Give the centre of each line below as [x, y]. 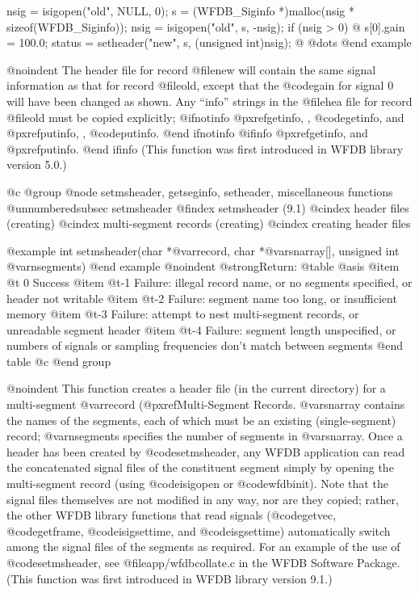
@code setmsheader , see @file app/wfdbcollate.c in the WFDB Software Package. [203, 562]
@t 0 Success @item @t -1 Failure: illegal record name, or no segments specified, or [209, 282]
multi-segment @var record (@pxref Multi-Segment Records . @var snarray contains [206, 404]
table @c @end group [59, 361]
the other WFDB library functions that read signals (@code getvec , [172, 515]
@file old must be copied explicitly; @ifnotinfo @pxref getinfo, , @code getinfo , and [205, 117]
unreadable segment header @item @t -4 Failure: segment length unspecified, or [201, 329]
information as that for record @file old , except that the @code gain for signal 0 [200, 85]
